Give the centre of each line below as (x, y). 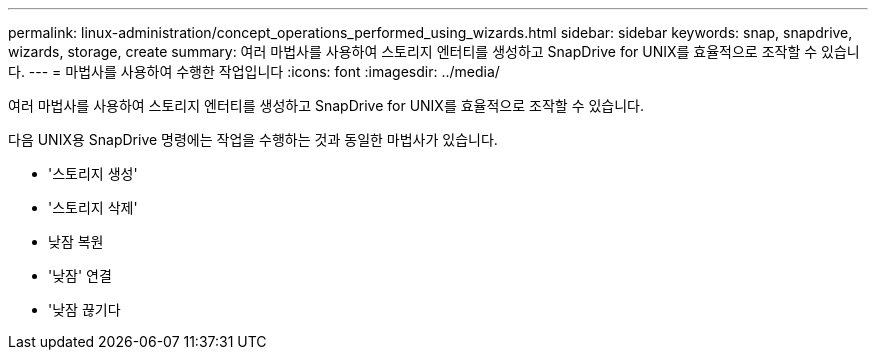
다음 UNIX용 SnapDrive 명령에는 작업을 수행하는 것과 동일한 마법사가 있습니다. (253, 139)
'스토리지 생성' (93, 173)
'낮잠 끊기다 (84, 309)
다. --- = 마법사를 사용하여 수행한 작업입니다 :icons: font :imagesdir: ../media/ (254, 71)
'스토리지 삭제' (93, 207)
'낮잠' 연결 (80, 275)
